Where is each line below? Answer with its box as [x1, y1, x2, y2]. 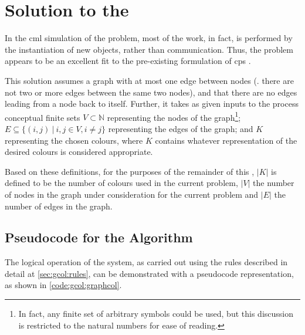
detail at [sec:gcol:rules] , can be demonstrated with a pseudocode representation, [5, 267, 294, 279]
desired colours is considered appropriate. [5, 145, 153, 158]
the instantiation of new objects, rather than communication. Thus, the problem [5, 43, 293, 55]
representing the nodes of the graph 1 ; [107, 109, 241, 123]
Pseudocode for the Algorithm [5, 228, 193, 246]
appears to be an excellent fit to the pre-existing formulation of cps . [5, 55, 251, 67]
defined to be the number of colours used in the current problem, [5, 177, 238, 189]
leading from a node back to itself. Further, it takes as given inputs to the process [5, 97, 299, 110]
